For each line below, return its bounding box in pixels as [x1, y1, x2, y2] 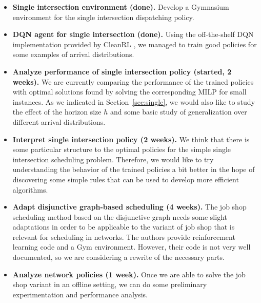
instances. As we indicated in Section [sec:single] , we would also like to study [12, 96, 255, 107]
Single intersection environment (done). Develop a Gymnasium [12, 2, 229, 12]
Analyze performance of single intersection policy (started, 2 [12, 66, 232, 77]
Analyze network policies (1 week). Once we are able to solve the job [12, 269, 246, 279]
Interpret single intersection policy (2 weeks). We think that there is [12, 134, 250, 144]
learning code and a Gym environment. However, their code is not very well [12, 241, 251, 252]
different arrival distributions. [12, 116, 106, 127]
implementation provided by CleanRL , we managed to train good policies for [12, 39, 257, 49]
